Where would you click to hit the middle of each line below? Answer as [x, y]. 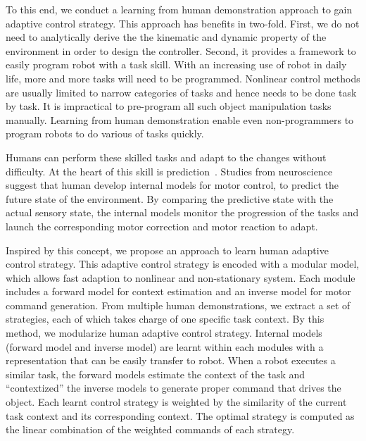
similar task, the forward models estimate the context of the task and [156, 374]
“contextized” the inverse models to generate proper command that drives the [173, 388]
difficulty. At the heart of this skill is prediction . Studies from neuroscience [169, 171]
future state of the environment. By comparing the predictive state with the [170, 198]
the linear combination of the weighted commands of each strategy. [150, 429]
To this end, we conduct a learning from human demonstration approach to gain [179, 9]
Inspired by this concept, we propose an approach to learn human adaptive [167, 250]
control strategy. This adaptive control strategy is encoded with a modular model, [183, 264]
